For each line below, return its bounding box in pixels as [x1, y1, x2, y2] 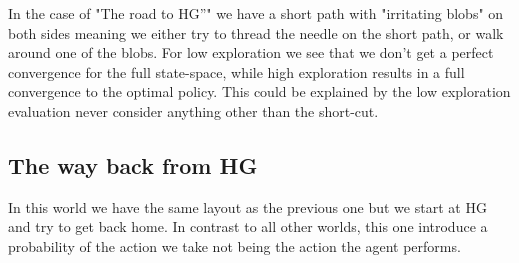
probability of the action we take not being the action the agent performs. [8, 235, 461, 256]
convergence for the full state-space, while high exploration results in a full [8, 61, 465, 82]
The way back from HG [8, 149, 258, 180]
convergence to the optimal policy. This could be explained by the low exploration [8, 81, 511, 102]
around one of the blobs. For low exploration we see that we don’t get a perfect [8, 42, 494, 63]
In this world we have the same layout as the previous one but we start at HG [8, 196, 487, 217]
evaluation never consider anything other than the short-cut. [8, 100, 379, 121]
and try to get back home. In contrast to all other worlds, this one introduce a [8, 216, 488, 237]
